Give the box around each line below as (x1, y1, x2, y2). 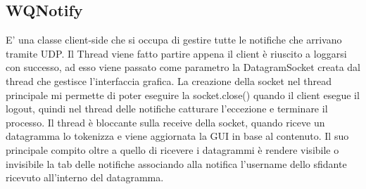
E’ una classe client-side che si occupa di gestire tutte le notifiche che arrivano (6, 32, 342, 47)
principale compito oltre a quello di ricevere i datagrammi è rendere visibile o (6, 142, 339, 157)
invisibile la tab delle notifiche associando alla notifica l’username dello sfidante (6, 156, 347, 171)
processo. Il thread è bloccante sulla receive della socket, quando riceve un (6, 115, 325, 129)
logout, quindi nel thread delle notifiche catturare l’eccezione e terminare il (6, 101, 328, 116)
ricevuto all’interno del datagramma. (6, 170, 164, 185)
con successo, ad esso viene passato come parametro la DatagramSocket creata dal (6, 60, 361, 74)
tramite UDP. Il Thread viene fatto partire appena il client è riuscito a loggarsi (6, 46, 347, 60)
